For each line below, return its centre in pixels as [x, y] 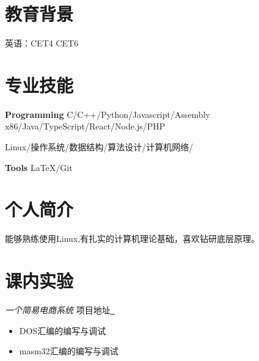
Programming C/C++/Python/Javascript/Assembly [108, 114]
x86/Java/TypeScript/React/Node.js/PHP [85, 126]
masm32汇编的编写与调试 [69, 351]
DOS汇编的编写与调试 [63, 330]
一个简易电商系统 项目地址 [58, 310]
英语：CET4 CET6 [42, 43]
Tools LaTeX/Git [39, 167]
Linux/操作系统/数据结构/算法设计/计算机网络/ [99, 147]
